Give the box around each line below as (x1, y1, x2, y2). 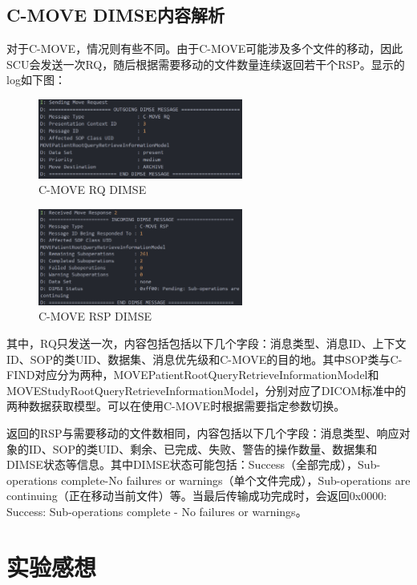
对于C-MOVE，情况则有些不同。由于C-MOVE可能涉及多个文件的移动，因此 (6, 40, 403, 57)
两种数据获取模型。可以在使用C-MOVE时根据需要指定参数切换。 (6, 397, 346, 414)
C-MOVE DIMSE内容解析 (6, 2, 225, 27)
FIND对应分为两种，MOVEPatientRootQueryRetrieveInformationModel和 (6, 366, 379, 383)
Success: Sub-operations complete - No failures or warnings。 (6, 502, 307, 519)
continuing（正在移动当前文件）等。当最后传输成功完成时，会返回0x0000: (6, 487, 387, 504)
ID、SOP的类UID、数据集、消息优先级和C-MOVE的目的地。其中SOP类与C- (6, 350, 403, 367)
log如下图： (6, 71, 66, 88)
